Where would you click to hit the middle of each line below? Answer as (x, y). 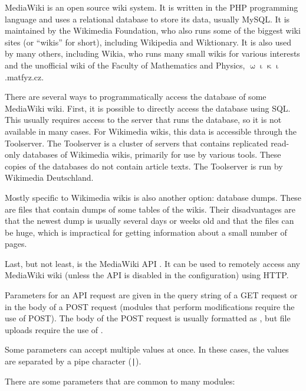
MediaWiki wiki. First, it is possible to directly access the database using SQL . (148, 108)
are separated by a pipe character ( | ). (73, 361)
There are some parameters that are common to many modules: (120, 381)
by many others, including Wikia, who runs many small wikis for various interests (152, 53)
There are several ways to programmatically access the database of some (136, 97)
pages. (16, 244)
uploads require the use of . (54, 329)
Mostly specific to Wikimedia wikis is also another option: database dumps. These (153, 197)
